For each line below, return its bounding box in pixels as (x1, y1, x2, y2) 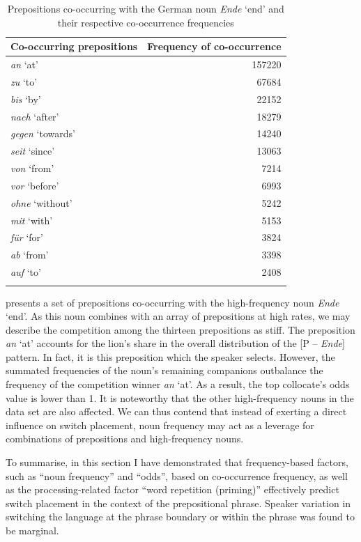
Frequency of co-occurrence (147, 39, 282, 54)
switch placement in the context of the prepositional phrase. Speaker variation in (6, 495, 351, 510)
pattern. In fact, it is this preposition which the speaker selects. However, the (6, 349, 335, 364)
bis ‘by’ (10, 91, 41, 106)
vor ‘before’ (10, 178, 59, 192)
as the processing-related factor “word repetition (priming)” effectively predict (6, 482, 339, 497)
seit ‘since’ (10, 144, 55, 158)
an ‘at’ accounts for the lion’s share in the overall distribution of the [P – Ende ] (6, 336, 345, 350)
